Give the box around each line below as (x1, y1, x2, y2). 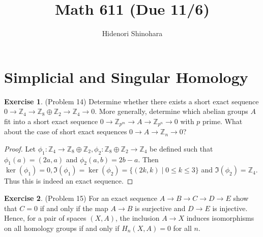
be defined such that (150, 143, 213, 154)
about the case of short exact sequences (4, 126, 127, 137)
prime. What (202, 115, 243, 126)
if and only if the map (40, 202, 108, 213)
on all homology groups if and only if (4, 222, 120, 233)
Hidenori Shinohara (102, 28, 163, 39)
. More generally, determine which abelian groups (95, 106, 248, 116)
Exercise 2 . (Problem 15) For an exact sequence (4, 193, 158, 203)
